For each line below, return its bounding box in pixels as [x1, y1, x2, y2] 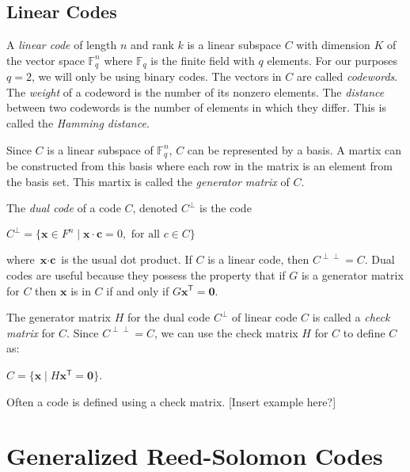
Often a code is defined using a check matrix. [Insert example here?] [6, 393, 336, 409]
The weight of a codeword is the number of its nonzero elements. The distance [6, 83, 385, 100]
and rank [130, 36, 174, 53]
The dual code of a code [6, 200, 121, 216]
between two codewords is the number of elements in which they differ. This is [6, 99, 386, 116]
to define [343, 324, 385, 341]
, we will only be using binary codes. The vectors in [31, 68, 282, 85]
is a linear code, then [207, 251, 309, 268]
